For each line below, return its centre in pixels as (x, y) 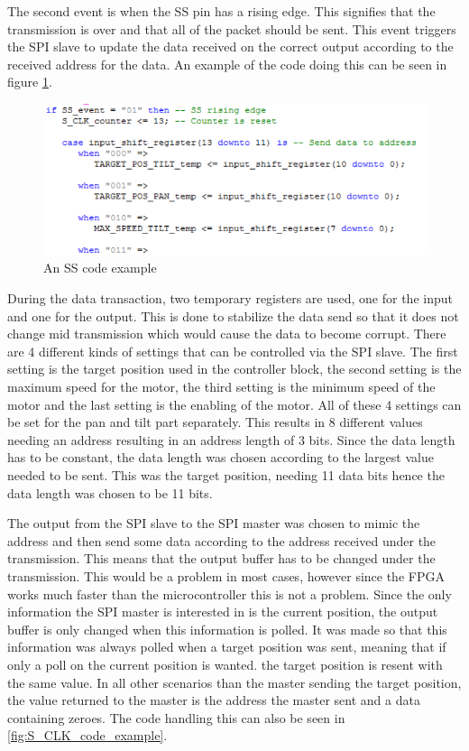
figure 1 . (30, 82)
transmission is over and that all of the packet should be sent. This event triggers (232, 28)
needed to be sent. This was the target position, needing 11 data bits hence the (226, 475)
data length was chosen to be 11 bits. (110, 492)
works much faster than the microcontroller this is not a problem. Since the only (230, 593)
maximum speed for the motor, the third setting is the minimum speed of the (221, 387)
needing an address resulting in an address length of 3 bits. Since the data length (231, 439)
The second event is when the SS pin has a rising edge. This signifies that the (221, 11)
